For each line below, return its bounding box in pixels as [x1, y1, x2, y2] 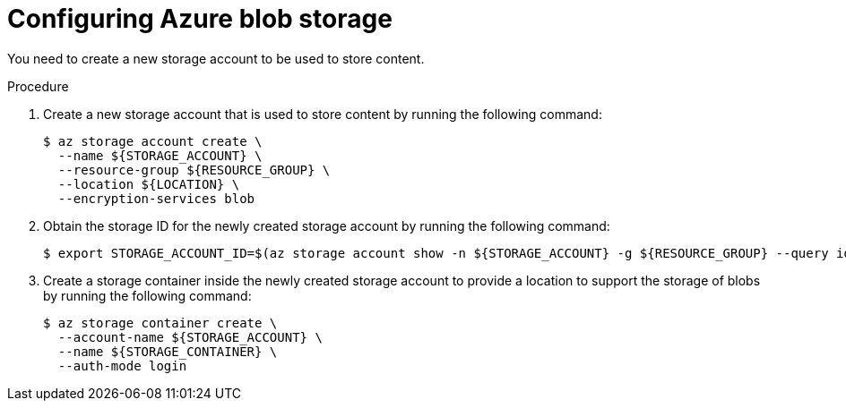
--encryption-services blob [57, 191, 255, 206]
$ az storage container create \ [43, 315, 278, 330]
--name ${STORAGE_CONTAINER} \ [57, 344, 278, 359]
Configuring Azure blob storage [7, 4, 393, 34]
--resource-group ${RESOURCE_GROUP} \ [57, 162, 331, 177]
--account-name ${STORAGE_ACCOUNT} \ [57, 329, 323, 344]
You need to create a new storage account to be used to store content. [7, 50, 425, 66]
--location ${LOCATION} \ [57, 176, 240, 191]
